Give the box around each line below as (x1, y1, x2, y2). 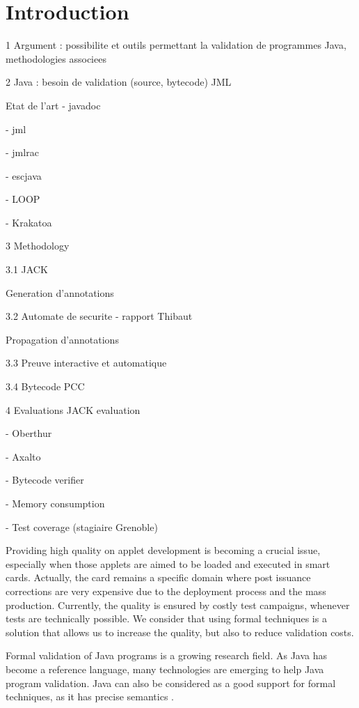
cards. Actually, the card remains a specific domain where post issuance (6, 570, 311, 585)
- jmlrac (6, 145, 39, 160)
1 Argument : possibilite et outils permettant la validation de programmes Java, (6, 38, 346, 52)
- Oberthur (6, 426, 52, 440)
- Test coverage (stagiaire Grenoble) (6, 519, 158, 534)
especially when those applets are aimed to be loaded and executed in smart (6, 556, 330, 571)
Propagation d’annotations (6, 332, 119, 346)
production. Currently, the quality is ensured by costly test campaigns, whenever (6, 597, 350, 612)
